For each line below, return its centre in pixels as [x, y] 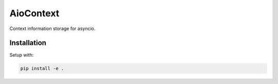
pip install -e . [42, 68]
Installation [28, 43]
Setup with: [22, 55]
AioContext [34, 13]
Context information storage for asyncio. [53, 29]
